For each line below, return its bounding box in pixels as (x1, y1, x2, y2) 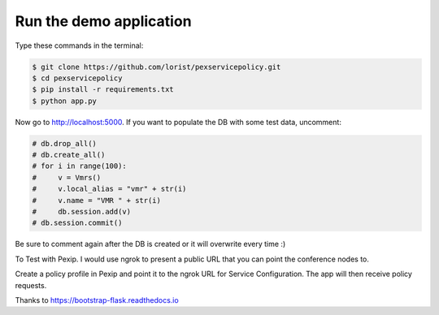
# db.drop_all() (32, 139, 98, 148)
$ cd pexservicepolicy (32, 73, 123, 83)
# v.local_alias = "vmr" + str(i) (32, 184, 187, 194)
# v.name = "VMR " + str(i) (32, 196, 162, 205)
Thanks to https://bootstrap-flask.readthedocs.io (15, 295, 179, 304)
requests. (15, 280, 47, 290)
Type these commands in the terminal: (15, 41, 144, 50)
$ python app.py (32, 96, 98, 106)
